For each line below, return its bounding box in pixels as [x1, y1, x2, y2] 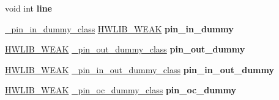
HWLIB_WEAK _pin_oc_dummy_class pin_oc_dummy [5, 84, 236, 96]
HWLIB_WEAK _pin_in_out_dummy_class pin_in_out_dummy [5, 63, 274, 76]
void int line [5, 2, 52, 14]
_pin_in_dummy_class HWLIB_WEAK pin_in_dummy [5, 22, 234, 35]
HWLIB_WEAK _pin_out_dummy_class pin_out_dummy [5, 43, 245, 55]
